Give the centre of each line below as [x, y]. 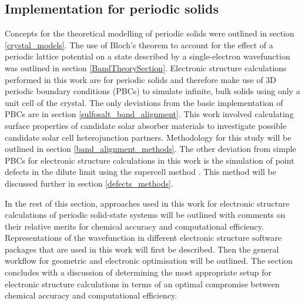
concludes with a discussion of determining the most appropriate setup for [138, 272]
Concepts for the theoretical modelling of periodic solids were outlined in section [150, 33]
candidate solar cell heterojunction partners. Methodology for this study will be [148, 137]
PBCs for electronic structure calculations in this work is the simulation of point [150, 160]
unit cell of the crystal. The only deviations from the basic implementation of [144, 102]
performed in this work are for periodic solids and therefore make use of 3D [141, 79]
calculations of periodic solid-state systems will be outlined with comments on [145, 215]
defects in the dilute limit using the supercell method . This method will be [140, 172]
